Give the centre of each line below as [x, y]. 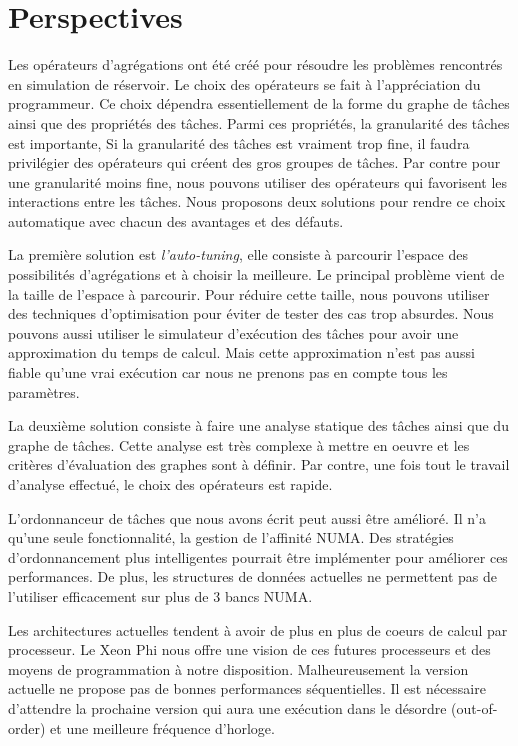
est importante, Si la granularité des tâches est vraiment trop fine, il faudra [239, 142]
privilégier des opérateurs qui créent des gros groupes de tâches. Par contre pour [254, 162]
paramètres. [44, 391]
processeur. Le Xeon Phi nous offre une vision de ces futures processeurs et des [249, 649]
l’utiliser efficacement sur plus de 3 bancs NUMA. [160, 595]
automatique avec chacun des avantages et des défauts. [176, 220]
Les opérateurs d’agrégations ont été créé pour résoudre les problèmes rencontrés [255, 64]
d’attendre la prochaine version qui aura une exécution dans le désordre [227, 707]
